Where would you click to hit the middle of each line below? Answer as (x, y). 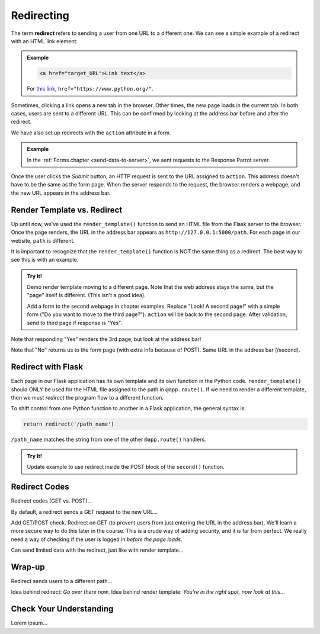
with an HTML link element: (44, 41)
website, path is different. (43, 240)
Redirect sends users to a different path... (62, 581)
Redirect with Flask (47, 367)
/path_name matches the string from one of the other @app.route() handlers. (109, 440)
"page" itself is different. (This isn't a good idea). (87, 295)
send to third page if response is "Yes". (75, 323)
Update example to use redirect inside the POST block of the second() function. (126, 467)
